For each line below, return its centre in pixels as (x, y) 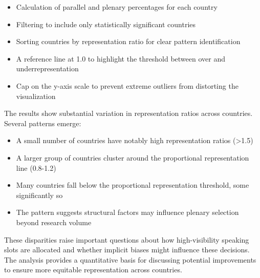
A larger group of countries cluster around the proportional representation (133, 157)
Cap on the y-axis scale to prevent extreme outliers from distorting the (127, 85)
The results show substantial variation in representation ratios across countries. (128, 113)
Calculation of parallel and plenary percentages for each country (117, 7)
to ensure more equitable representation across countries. (93, 270)
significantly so (39, 195)
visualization (36, 96)
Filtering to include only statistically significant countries (106, 24)
